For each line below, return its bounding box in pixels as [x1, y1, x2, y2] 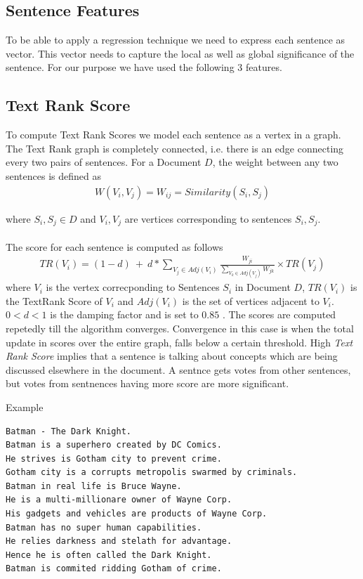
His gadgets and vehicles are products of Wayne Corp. [6, 509, 268, 519]
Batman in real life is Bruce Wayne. [6, 481, 182, 491]
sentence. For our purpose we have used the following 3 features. [6, 60, 282, 74]
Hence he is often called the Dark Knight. [6, 549, 212, 560]
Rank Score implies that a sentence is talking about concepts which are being [6, 349, 338, 363]
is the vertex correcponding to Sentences [46, 280, 220, 294]
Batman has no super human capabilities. [6, 522, 202, 533]
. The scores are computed [222, 307, 336, 322]
